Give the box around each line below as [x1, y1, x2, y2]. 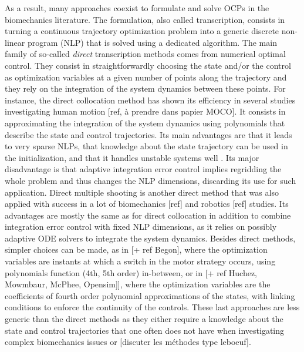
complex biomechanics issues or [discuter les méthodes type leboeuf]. [5, 336, 251, 348]
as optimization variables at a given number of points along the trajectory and [5, 71, 287, 83]
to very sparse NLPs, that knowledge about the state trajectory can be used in [5, 140, 288, 152]
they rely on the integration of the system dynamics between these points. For [5, 82, 286, 95]
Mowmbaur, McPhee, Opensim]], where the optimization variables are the [5, 278, 271, 290]
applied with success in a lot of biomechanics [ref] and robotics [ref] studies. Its [5, 197, 289, 210]
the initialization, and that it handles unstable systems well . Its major [5, 151, 259, 163]
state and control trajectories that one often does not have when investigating [5, 324, 285, 336]
